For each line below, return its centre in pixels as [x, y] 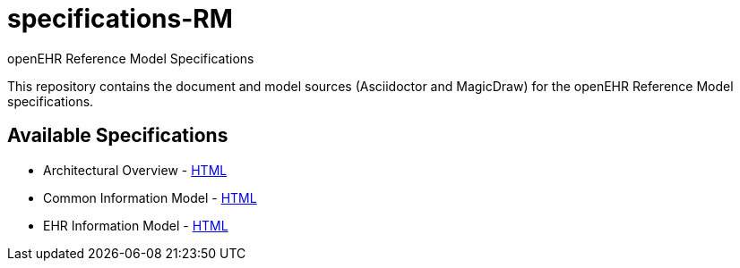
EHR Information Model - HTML [136, 225]
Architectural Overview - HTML [135, 170]
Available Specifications [118, 136]
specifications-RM [120, 19]
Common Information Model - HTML [150, 197]
